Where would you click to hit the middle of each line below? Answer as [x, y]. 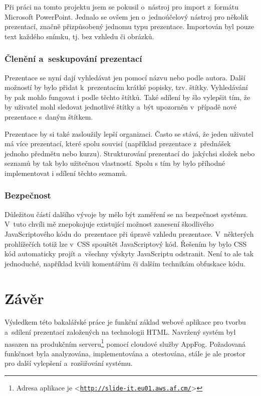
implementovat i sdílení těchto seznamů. [66, 173]
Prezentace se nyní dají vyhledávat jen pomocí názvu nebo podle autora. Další [125, 77]
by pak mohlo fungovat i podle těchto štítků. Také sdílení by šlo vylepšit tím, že [127, 97]
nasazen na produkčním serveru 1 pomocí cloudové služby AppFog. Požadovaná [125, 343]
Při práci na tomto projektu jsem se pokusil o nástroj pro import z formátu [122, 7]
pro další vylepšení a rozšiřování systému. [69, 363]
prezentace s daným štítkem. [49, 116]
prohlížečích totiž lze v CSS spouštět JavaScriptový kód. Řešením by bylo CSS [126, 243]
